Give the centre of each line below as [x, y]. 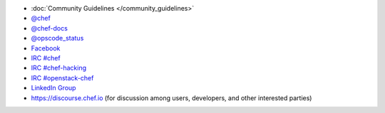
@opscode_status [57, 38]
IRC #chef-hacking [59, 68]
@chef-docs [49, 28]
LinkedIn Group [53, 88]
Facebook [46, 48]
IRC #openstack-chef [62, 77]
